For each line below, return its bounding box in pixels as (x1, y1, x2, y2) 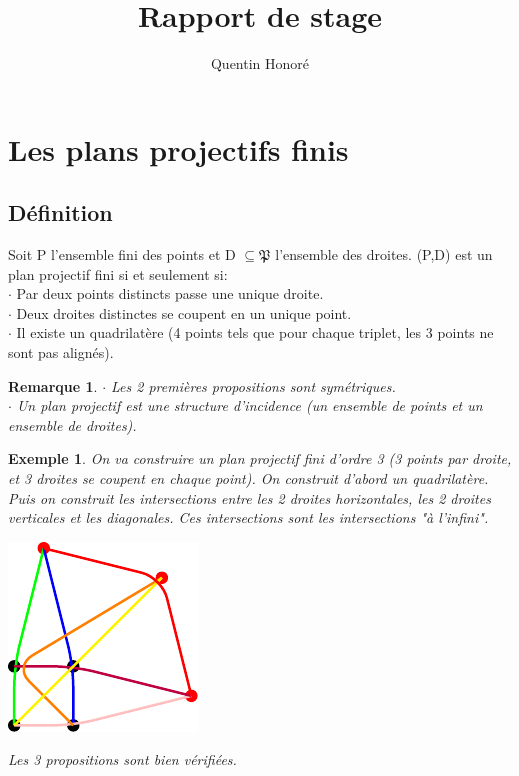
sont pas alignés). (8, 342, 114, 363)
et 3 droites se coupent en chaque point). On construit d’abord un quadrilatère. (8, 468, 489, 489)
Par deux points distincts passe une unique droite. (16, 283, 324, 304)
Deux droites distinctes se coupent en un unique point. (16, 302, 352, 323)
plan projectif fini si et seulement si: (8, 263, 228, 284)
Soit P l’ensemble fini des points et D (8, 244, 236, 265)
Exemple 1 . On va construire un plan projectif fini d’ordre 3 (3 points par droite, (8, 448, 512, 469)
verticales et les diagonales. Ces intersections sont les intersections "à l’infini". (8, 507, 489, 528)
